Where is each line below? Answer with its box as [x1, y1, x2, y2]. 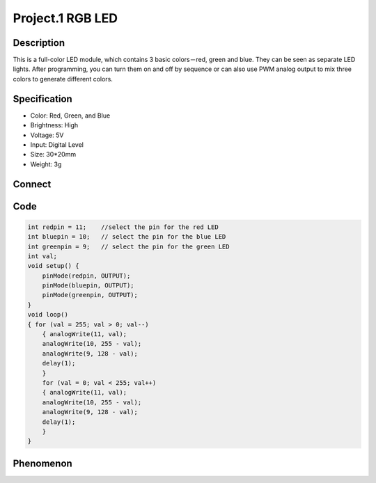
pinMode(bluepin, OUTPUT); [42, 282, 135, 290]
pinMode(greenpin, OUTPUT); [42, 291, 139, 299]
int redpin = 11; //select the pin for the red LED [27, 223, 219, 231]
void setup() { [27, 262, 79, 270]
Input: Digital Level [30, 140, 84, 149]
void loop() [27, 310, 69, 319]
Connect [13, 178, 52, 190]
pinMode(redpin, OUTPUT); [42, 271, 131, 280]
